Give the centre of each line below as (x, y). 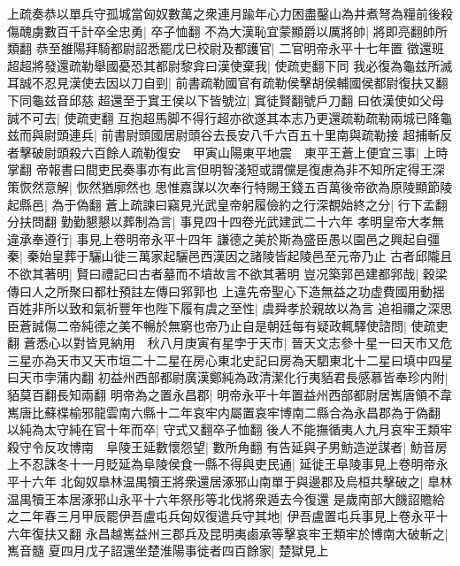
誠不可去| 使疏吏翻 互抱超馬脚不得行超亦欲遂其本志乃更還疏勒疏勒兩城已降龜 (230, 117)
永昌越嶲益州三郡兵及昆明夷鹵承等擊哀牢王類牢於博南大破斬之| (267, 533)
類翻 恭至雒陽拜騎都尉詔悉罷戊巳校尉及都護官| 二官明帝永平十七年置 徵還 (219, 48)
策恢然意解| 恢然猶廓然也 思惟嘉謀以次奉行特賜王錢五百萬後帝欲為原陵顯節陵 (230, 186)
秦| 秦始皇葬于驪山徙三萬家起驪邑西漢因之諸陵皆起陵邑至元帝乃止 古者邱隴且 (230, 256)
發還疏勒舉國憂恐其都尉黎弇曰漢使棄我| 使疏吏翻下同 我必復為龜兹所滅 (248, 65)
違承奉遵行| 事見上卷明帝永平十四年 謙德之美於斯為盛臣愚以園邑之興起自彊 (224, 238)
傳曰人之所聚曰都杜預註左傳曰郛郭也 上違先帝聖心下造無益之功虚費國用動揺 (226, 291)
